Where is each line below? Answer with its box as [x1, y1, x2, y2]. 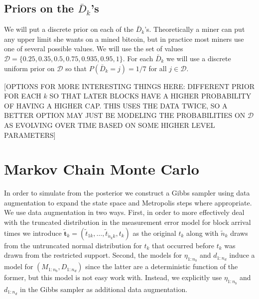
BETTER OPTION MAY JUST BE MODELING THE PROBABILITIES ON [4, 110, 246, 120]
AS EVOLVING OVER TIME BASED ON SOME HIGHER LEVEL [4, 119, 215, 130]
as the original [132, 227, 176, 238]
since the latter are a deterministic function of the [85, 261, 238, 272]
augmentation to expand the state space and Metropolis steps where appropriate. [4, 197, 252, 207]
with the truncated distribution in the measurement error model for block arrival [4, 217, 251, 227]
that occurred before [152, 240, 215, 250]
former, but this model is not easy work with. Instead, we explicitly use [4, 272, 222, 283]
